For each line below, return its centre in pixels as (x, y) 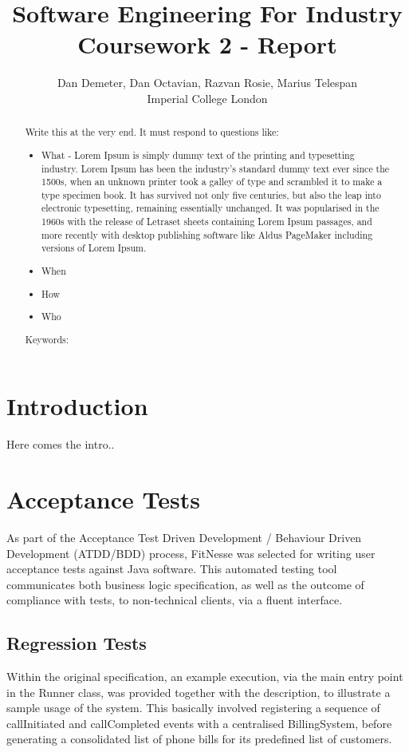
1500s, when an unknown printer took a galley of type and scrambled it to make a (212, 182)
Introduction (77, 406)
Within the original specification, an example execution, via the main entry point (205, 677)
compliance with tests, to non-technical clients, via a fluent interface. (175, 600)
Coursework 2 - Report (207, 44)
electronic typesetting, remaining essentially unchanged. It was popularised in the (210, 208)
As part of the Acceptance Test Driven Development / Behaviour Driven (184, 537)
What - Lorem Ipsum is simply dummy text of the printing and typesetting (198, 154)
